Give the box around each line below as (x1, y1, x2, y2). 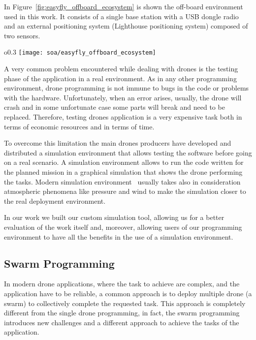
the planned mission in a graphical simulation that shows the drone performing (4, 166, 243, 177)
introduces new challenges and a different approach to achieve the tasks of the (4, 317, 239, 327)
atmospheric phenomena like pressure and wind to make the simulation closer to (4, 186, 246, 196)
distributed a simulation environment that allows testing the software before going (4, 147, 252, 157)
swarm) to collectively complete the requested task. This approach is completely (4, 298, 246, 308)
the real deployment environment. (4, 195, 106, 206)
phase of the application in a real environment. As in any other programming (4, 73, 237, 83)
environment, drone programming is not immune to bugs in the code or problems (4, 83, 249, 93)
